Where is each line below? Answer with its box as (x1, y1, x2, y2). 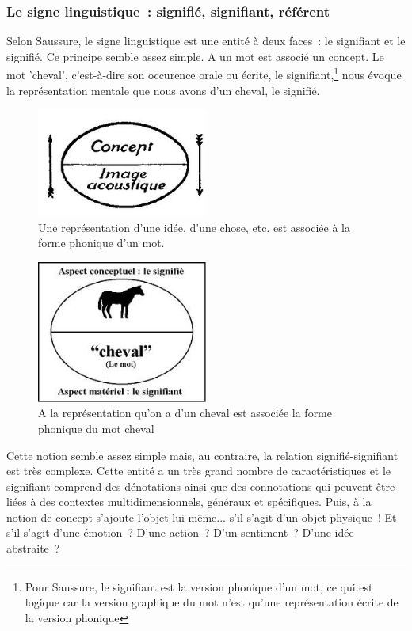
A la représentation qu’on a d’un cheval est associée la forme (38, 405, 332, 421)
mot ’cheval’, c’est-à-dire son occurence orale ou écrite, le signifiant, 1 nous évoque (6, 64, 402, 83)
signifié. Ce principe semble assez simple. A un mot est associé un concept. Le (6, 48, 384, 64)
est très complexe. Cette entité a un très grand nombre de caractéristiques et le (6, 462, 391, 479)
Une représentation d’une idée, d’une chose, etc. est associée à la (38, 219, 350, 235)
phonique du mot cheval (38, 420, 154, 436)
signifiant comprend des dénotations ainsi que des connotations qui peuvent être (6, 477, 395, 494)
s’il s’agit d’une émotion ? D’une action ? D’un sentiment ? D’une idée (6, 524, 354, 541)
